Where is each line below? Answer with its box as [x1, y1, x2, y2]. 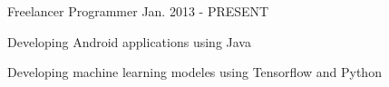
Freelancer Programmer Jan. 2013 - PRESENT [7, 2, 269, 20]
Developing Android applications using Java [7, 32, 251, 51]
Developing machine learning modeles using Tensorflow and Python [7, 63, 382, 82]
